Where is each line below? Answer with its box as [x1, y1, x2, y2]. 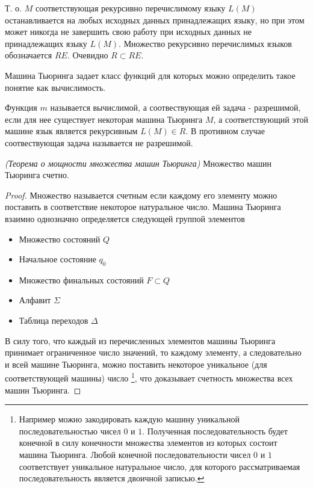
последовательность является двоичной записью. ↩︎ [19, 472, 205, 484]
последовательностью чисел [19, 424, 121, 437]
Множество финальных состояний [19, 273, 144, 286]
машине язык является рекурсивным [5, 125, 138, 137]
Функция [5, 101, 37, 114]
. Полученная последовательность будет [142, 424, 288, 437]
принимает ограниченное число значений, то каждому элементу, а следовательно [5, 346, 302, 359]
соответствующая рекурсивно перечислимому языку [35, 2, 226, 14]
